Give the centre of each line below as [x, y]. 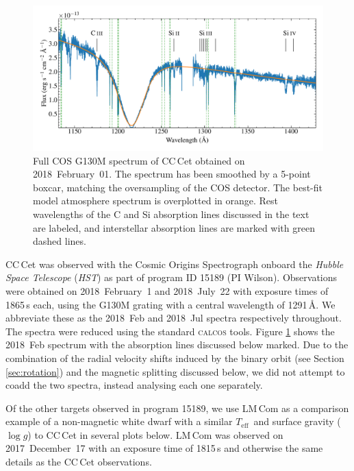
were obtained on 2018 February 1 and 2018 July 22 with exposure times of [167, 290]
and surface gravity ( [297, 421]
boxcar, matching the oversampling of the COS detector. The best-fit [178, 187]
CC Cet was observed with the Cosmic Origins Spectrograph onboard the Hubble [175, 264]
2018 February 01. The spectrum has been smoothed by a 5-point [172, 174]
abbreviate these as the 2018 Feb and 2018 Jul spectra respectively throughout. [174, 318]
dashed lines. [60, 241]
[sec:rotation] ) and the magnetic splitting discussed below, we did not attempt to [175, 371]
